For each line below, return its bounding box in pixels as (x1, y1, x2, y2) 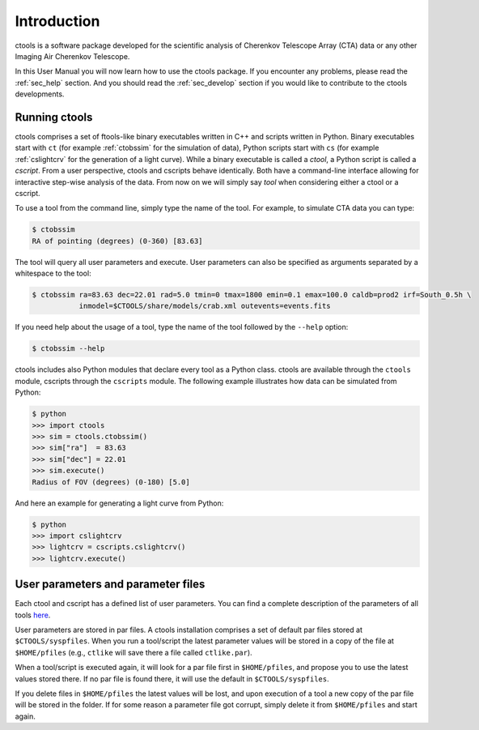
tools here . (15, 610, 51, 620)
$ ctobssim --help (32, 344, 105, 353)
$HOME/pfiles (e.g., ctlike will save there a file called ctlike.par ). (15, 647, 252, 657)
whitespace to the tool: (15, 268, 92, 279)
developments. (15, 89, 65, 99)
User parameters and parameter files (15, 578, 206, 591)
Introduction (15, 12, 100, 30)
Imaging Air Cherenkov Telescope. (15, 51, 130, 61)
